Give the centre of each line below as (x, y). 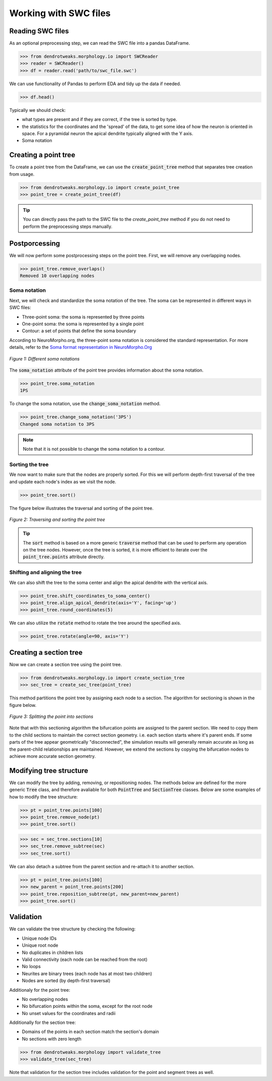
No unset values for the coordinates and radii (69, 1013)
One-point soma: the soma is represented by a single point (83, 324)
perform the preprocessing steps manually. (68, 226)
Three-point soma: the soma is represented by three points (83, 317)
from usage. (22, 174)
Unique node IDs (39, 938)
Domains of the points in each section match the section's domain (90, 1032)
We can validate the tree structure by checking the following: (73, 929)
